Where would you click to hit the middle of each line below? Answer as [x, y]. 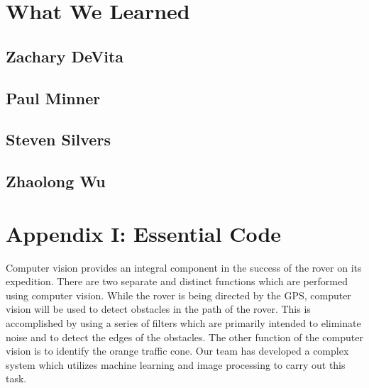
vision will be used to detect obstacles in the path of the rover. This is [158, 309]
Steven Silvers [58, 139]
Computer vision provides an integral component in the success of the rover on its [184, 267]
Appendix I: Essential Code [144, 233]
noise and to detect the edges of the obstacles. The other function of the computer [184, 337]
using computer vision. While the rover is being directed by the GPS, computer [178, 295]
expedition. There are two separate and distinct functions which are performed [177, 281]
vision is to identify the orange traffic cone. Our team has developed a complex [177, 351]
